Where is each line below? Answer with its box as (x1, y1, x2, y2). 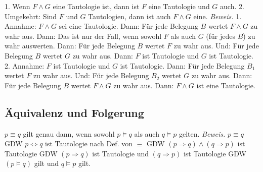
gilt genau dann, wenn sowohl (23, 128, 115, 139)
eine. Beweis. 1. (193, 11, 242, 21)
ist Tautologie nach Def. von (45, 138, 133, 149)
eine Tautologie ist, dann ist (53, 1, 140, 11)
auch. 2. (220, 1, 244, 11)
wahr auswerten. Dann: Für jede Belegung (5, 40, 135, 51)
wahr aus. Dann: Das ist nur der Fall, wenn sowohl (5, 30, 162, 41)
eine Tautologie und (148, 1, 210, 11)
